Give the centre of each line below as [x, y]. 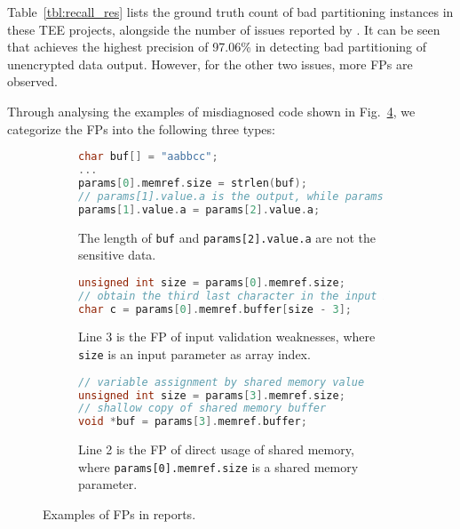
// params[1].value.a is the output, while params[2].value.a [266, 196]
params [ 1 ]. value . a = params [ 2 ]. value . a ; [199, 209]
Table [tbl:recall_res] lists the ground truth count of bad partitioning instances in [230, 12]
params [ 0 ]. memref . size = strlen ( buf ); [193, 183]
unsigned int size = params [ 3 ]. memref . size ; [212, 395]
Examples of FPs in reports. [119, 514]
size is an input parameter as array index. [194, 354]
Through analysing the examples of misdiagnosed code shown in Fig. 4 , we [211, 111]
